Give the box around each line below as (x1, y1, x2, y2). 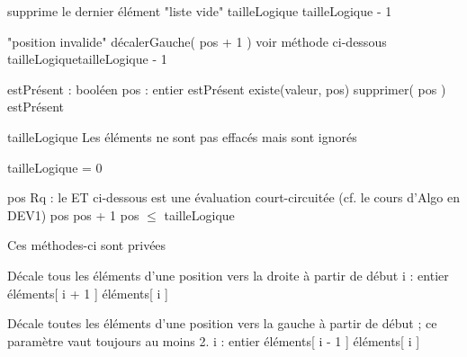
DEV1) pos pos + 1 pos (7, 205, 139, 224)
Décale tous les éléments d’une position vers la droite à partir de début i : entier (7, 265, 449, 284)
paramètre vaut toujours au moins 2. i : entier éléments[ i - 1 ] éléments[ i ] (7, 331, 420, 350)
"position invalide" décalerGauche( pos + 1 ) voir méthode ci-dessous (7, 31, 387, 50)
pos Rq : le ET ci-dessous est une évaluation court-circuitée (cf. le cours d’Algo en (7, 188, 460, 207)
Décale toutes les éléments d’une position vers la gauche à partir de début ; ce (7, 314, 437, 333)
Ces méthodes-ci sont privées (7, 236, 166, 254)
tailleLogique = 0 (7, 157, 103, 176)
